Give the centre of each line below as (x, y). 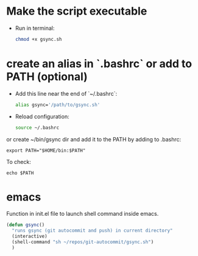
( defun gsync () (26, 225)
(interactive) (30, 236)
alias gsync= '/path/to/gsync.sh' (58, 105)
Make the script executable (77, 11)
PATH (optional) (47, 77)
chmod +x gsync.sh (38, 39)
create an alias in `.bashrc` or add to (99, 64)
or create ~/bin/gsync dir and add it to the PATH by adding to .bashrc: (94, 139)
